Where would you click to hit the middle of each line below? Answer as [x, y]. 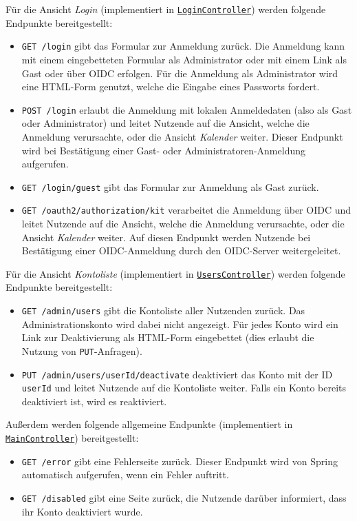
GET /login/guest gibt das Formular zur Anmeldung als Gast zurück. [170, 186]
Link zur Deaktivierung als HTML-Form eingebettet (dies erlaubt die [168, 337]
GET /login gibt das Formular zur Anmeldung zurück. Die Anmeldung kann [183, 46]
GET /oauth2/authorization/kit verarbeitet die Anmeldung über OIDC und [186, 210]
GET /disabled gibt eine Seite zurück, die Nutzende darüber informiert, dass [184, 497]
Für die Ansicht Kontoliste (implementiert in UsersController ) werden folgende [175, 273]
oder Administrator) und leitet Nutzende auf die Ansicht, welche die [165, 123]
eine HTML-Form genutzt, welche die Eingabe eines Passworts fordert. [171, 86]
